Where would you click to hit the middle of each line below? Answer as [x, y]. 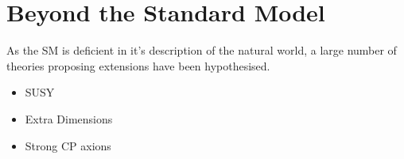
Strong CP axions [68, 145]
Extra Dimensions [69, 118]
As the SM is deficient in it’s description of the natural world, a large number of [202, 50]
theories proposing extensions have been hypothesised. [138, 65]
